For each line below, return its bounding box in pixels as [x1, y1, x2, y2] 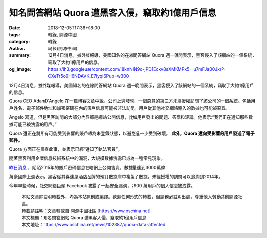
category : [9, 39, 30, 45]
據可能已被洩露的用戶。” [9, 121, 57, 127]
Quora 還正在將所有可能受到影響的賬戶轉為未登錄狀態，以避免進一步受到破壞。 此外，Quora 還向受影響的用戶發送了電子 [9, 130, 255, 136]
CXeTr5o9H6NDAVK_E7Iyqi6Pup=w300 [48, 73, 129, 79]
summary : [9, 52, 31, 58]
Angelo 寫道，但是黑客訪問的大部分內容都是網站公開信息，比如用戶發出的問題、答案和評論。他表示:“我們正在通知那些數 [9, 114, 253, 120]
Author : [9, 45, 26, 51]
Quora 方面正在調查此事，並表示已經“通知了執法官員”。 [9, 146, 122, 152]
